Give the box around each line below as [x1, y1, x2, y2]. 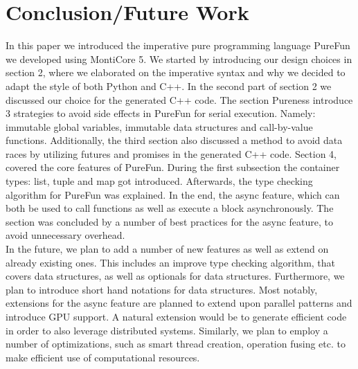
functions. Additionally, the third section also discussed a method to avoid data [6, 133, 343, 147]
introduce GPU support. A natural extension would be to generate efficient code [6, 309, 347, 323]
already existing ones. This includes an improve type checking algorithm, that [6, 255, 336, 269]
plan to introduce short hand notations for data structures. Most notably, [6, 282, 318, 296]
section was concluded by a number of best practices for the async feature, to [6, 214, 334, 228]
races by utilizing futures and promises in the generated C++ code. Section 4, [6, 146, 337, 161]
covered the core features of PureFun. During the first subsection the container [6, 160, 340, 174]
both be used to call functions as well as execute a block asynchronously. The [6, 201, 334, 215]
